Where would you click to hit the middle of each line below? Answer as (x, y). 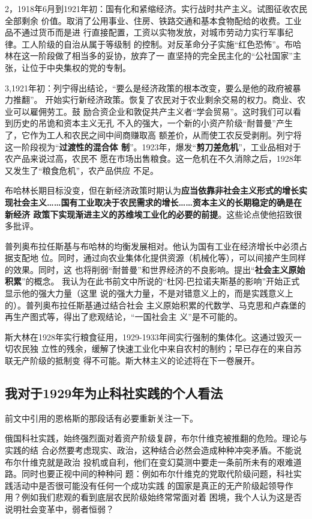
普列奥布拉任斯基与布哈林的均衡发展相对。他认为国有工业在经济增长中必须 (152, 246)
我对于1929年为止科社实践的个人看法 (114, 393)
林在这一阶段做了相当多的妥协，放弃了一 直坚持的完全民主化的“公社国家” (149, 56)
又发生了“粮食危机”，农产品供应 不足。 (82, 170)
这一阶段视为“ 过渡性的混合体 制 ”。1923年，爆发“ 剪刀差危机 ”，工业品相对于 (153, 146)
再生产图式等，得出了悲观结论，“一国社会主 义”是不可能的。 (124, 317)
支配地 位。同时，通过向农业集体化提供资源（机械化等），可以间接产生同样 (159, 258)
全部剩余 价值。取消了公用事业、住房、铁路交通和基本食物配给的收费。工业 (153, 20)
